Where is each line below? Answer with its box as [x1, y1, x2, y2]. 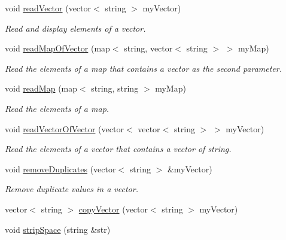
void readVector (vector [5, 2, 92, 14]
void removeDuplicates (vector [5, 162, 116, 175]
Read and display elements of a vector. [5, 22, 146, 34]
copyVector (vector [78, 202, 148, 215]
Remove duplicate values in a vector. [5, 183, 138, 195]
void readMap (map [5, 82, 78, 95]
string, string [91, 82, 139, 95]
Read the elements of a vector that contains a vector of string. [5, 142, 232, 155]
